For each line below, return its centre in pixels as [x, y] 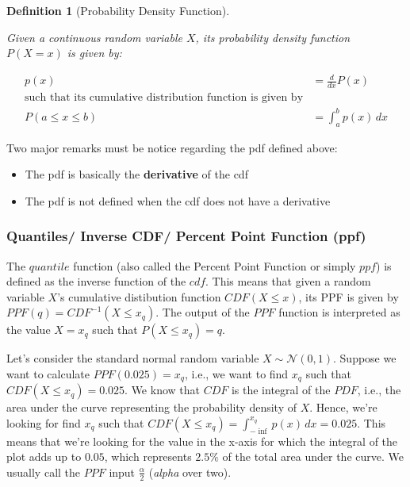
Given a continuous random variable [94, 37]
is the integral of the [281, 390]
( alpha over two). [190, 472]
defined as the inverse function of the [96, 281]
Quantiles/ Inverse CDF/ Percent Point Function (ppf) [186, 236]
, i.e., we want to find [236, 373]
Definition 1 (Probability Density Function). [118, 10]
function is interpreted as [339, 312]
